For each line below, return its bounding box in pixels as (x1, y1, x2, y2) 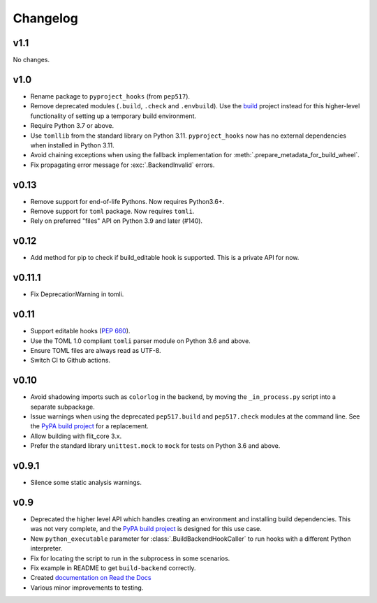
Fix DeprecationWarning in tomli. (30, 290, 124, 298)
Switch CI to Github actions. (30, 356, 111, 365)
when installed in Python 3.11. (30, 140, 114, 150)
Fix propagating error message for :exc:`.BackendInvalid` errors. (30, 161, 215, 169)
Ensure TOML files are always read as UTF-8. (30, 346, 161, 354)
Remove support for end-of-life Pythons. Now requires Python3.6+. (30, 197, 225, 205)
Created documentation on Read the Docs (30, 574, 151, 582)
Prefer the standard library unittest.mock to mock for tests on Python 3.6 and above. (30, 442, 281, 450)
